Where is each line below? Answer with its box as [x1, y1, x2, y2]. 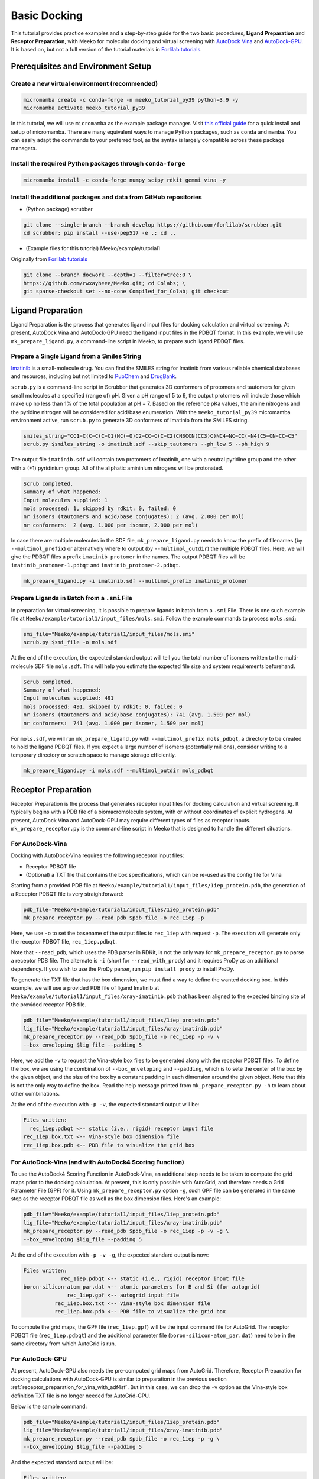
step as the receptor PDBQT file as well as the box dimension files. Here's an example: [11, 1195, 222, 1202]
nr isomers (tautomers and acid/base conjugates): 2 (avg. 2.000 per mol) [23, 514, 245, 520]
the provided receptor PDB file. [11, 1001, 87, 1008]
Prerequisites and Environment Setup [11, 62, 152, 72]
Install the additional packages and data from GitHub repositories [11, 193, 202, 201]
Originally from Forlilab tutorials [11, 256, 88, 263]
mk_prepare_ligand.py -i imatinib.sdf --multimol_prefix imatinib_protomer [23, 577, 248, 584]
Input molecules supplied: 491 [23, 695, 115, 702]
